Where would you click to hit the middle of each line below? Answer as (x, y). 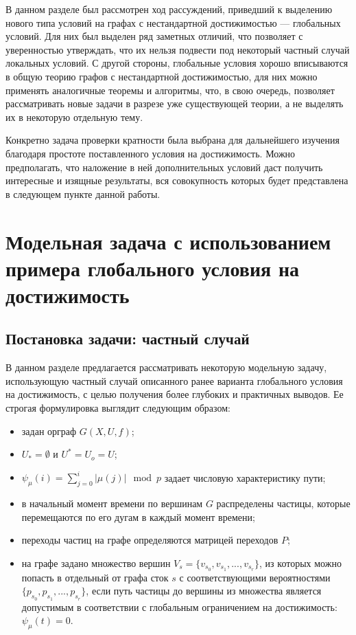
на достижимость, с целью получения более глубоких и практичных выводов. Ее (175, 394)
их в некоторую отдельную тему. (74, 116)
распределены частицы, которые (283, 503)
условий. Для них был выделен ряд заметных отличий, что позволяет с (154, 36)
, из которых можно (300, 562)
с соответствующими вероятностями (255, 577)
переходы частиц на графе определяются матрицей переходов (150, 540)
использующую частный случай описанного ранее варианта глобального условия (174, 380)
